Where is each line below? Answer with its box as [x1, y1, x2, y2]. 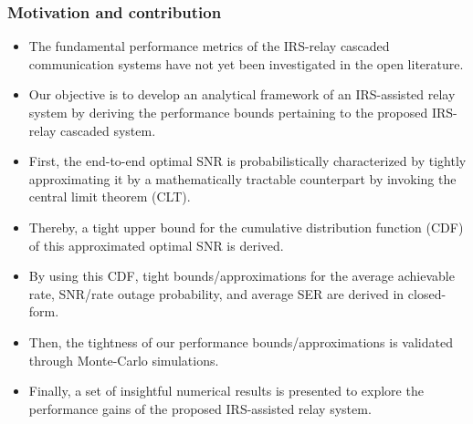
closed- [407, 284, 447, 303]
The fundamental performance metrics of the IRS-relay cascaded [28, 36, 390, 56]
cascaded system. [60, 120, 156, 140]
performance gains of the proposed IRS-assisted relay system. [28, 398, 372, 418]
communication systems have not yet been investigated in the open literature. [28, 54, 464, 73]
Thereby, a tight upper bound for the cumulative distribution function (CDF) [28, 217, 464, 236]
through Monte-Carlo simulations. [28, 350, 219, 369]
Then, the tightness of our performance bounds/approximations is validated [28, 332, 453, 351]
